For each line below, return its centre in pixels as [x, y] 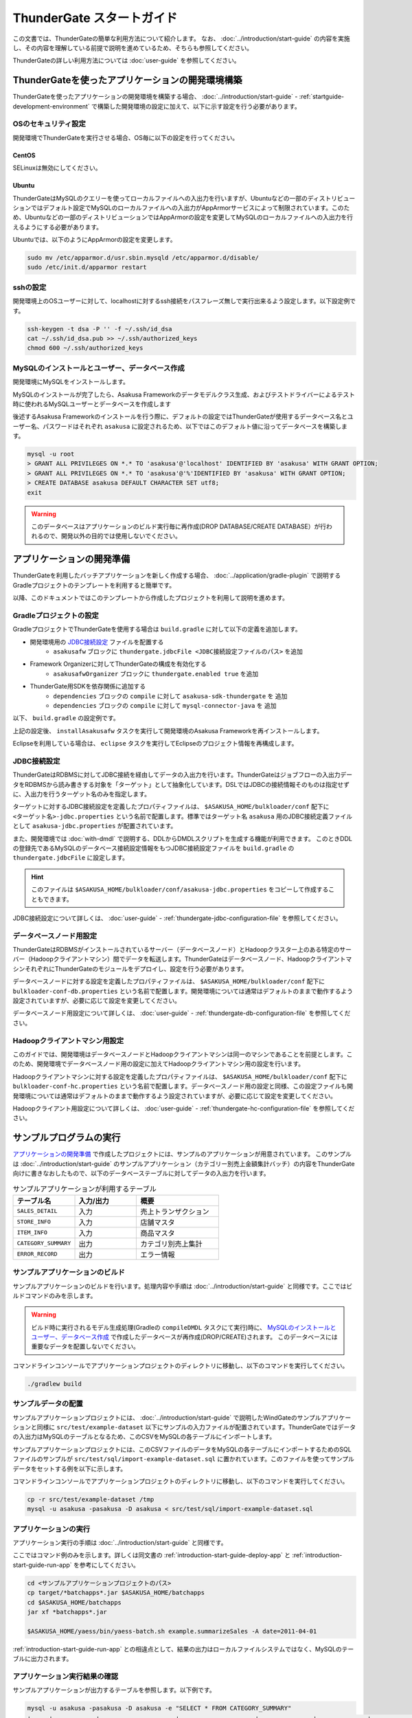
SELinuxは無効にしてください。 [57, 168]
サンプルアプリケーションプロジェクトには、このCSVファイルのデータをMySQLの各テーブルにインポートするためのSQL [182, 1449]
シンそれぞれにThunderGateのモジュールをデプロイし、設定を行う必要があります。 [130, 968]
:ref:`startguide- [322, 97]
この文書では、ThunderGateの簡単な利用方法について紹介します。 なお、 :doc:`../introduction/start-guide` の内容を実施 [181, 38]
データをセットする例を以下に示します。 [70, 1469]
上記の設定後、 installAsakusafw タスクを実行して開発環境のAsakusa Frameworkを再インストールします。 [168, 730]
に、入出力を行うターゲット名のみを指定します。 [82, 794]
